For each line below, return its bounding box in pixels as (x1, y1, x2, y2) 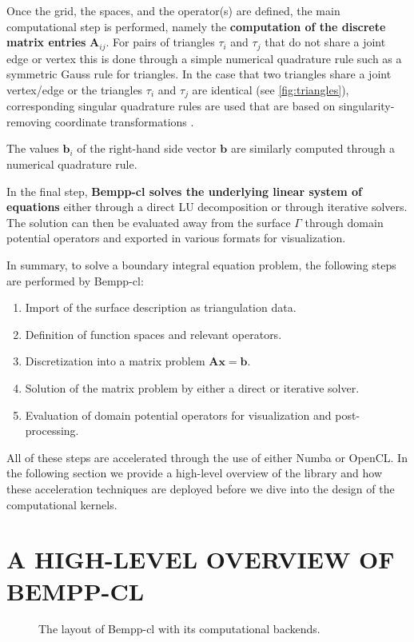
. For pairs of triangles (105, 34, 215, 50)
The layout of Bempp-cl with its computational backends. (38, 620, 320, 637)
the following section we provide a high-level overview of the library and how (6, 465, 383, 481)
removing (6, 113, 52, 130)
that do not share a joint (265, 34, 386, 50)
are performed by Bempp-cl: (6, 272, 144, 289)
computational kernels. (6, 496, 117, 512)
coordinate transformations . (54, 113, 194, 130)
